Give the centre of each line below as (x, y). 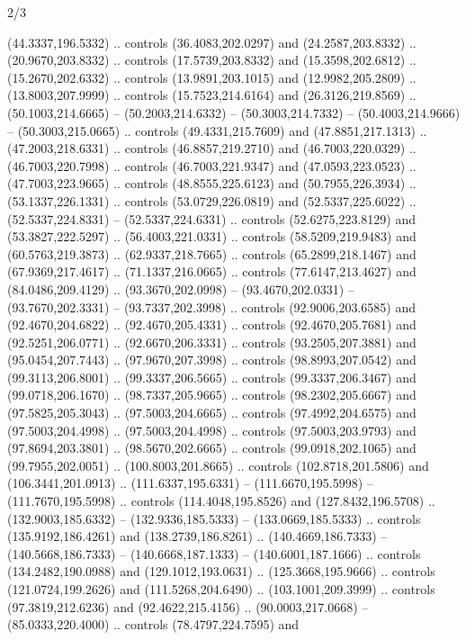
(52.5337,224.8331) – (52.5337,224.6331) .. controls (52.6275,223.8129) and (211, 218)
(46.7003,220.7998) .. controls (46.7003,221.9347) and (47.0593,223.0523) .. (212, 165)
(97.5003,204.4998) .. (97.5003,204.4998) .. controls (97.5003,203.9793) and (212, 430)
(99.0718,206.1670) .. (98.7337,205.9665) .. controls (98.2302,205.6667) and (212, 395)
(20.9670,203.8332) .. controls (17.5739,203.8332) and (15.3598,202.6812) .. (212, 60)
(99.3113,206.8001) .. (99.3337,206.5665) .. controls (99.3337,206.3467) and (212, 377)
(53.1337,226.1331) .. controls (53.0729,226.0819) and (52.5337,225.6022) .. (212, 200)
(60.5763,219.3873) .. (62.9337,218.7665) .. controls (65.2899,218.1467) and (212, 253)
